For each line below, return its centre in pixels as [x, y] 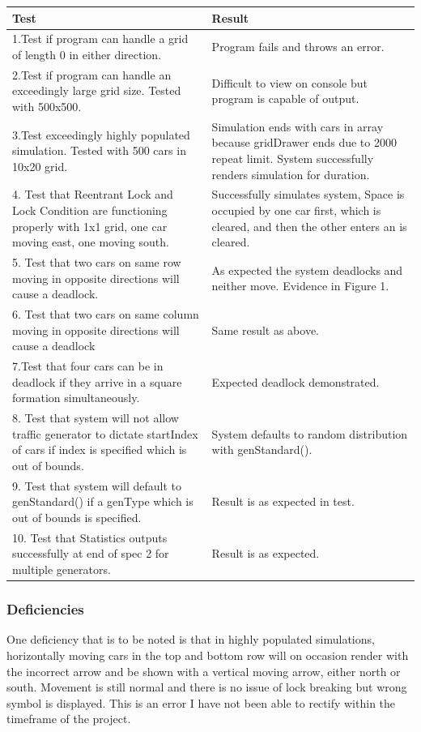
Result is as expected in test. [283, 501]
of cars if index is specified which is [100, 449]
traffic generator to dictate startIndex [105, 433]
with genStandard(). [262, 449]
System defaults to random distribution [310, 433]
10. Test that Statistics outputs [90, 537]
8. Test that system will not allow [96, 418]
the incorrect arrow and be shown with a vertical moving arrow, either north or [204, 671]
